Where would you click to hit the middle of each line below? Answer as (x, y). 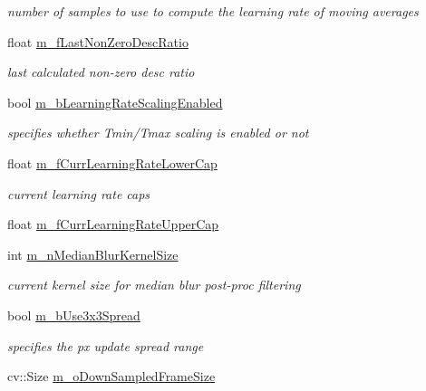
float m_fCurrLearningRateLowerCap (112, 162)
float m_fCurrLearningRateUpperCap (113, 224)
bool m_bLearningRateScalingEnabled (115, 102)
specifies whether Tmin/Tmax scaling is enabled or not (158, 133)
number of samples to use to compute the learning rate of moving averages (213, 11)
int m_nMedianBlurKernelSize (93, 254)
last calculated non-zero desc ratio (101, 72)
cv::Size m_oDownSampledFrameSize (111, 376)
